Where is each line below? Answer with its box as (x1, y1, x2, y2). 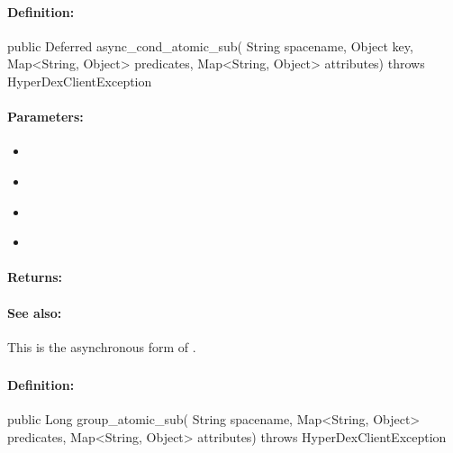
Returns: (7, 267, 63, 286)
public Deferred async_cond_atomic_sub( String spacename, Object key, (7, 36, 413, 55)
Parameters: (7, 107, 84, 126)
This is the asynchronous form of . (7, 337, 196, 356)
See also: (7, 303, 62, 322)
